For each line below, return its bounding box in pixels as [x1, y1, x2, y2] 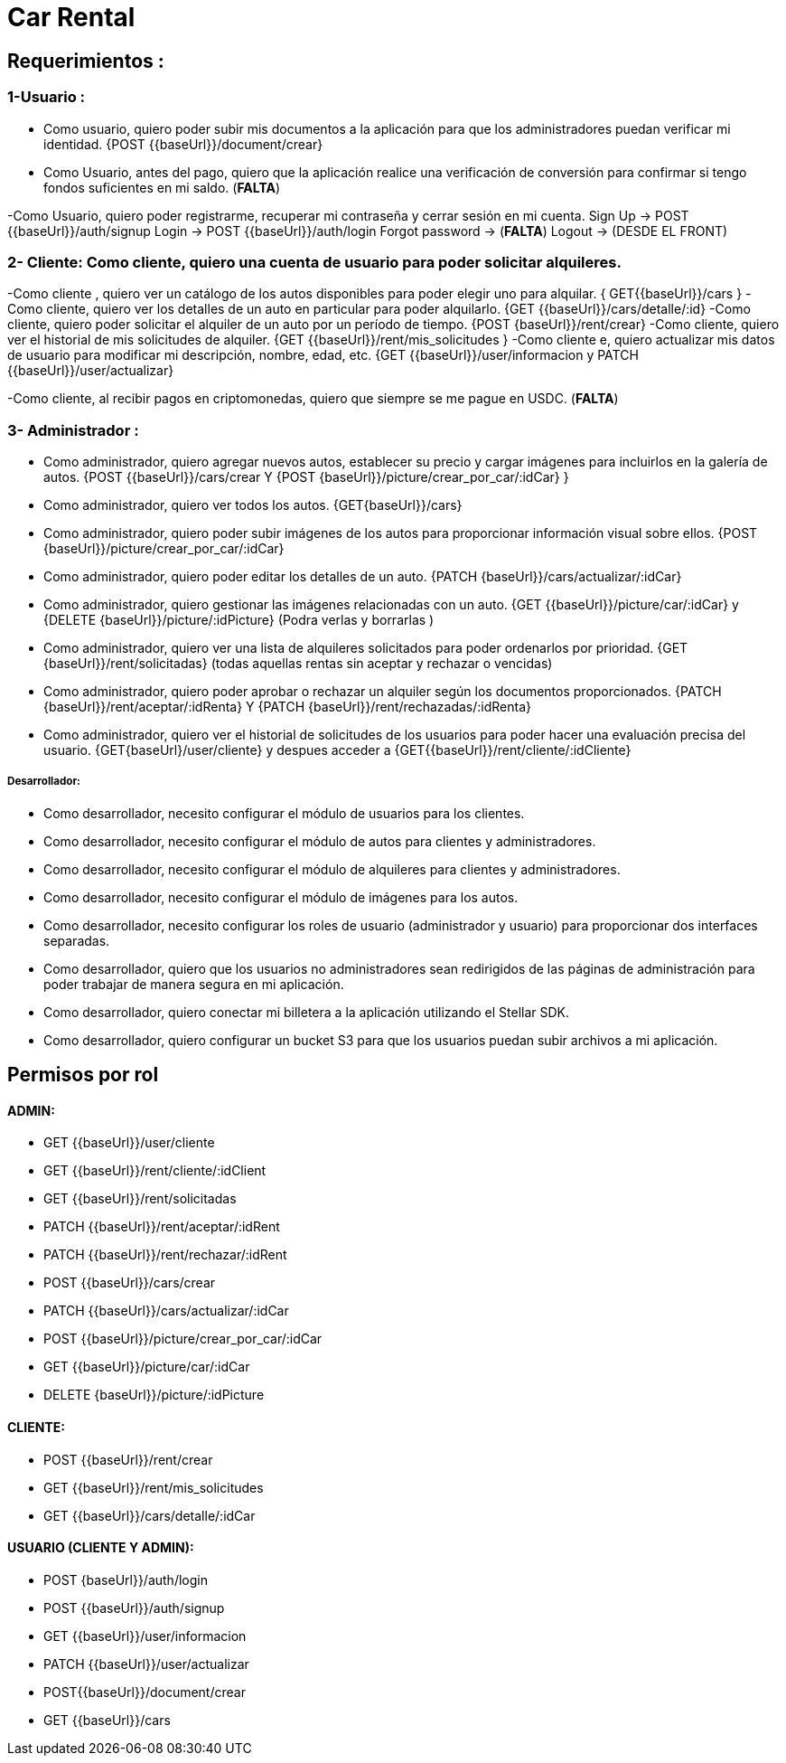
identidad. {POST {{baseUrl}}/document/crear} [43, 136, 323, 152]
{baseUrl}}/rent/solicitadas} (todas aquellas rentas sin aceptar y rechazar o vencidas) [43, 655, 553, 672]
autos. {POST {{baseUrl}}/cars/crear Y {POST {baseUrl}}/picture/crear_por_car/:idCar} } [43, 469, 569, 486]
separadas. [43, 932, 110, 948]
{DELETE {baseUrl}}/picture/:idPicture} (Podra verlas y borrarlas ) [43, 612, 435, 628]
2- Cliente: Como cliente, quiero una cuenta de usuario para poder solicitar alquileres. [7, 252, 622, 271]
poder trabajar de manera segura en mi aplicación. [43, 976, 344, 992]
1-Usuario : [7, 88, 86, 107]
